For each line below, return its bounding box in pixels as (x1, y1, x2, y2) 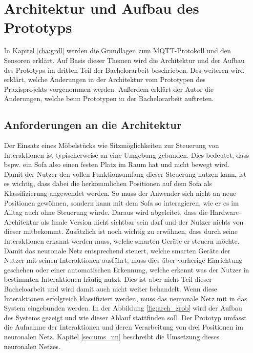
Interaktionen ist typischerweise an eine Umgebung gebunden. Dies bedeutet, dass (4, 149, 249, 160)
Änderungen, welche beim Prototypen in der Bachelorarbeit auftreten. (4, 93, 214, 104)
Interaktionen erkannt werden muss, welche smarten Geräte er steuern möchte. (4, 236, 240, 246)
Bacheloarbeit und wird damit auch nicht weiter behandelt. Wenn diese (4, 283, 217, 293)
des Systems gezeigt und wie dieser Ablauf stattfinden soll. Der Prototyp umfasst (4, 312, 247, 322)
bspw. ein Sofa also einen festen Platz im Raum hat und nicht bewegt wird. (4, 159, 230, 169)
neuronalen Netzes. (4, 341, 61, 351)
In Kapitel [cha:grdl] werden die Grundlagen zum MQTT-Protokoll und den (4, 45, 231, 56)
